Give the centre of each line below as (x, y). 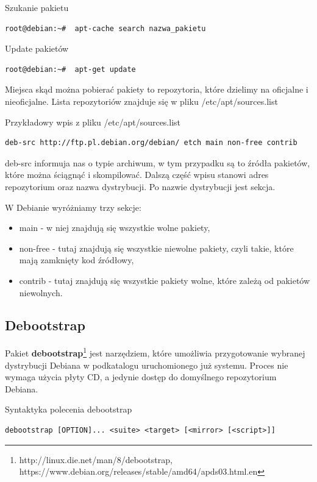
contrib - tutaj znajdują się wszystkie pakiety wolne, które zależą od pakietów (165, 280)
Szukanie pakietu (37, 7)
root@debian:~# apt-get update (70, 69)
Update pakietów (37, 48)
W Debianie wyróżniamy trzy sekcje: (73, 207)
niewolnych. (41, 292)
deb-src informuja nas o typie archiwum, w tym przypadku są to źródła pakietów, (158, 162)
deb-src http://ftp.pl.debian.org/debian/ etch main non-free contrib (151, 143)
